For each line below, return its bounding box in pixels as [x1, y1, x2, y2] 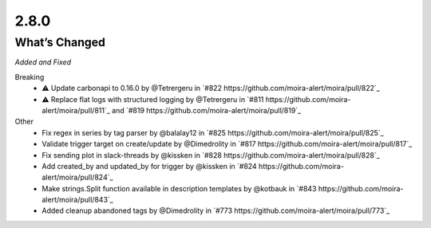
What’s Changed [14, 35, 105, 49]
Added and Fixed [14, 57, 72, 67]
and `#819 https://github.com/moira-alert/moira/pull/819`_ [112, 105, 302, 115]
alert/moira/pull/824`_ [42, 172, 113, 183]
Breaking [14, 72, 45, 81]
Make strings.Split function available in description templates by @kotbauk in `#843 [42, 183, 317, 193]
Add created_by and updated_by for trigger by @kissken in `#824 [42, 161, 257, 171]
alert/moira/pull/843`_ [42, 195, 113, 205]
